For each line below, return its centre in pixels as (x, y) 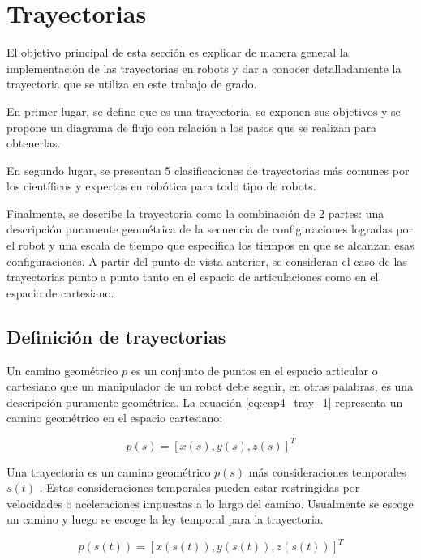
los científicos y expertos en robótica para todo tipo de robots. (161, 186)
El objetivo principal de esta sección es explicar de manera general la (178, 52)
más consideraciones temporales (327, 471)
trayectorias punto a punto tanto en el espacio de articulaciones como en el (193, 277)
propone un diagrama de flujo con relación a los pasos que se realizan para (191, 127)
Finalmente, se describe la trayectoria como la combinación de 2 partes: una (195, 213)
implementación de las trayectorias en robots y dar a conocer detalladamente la (204, 68)
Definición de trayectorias (116, 336)
